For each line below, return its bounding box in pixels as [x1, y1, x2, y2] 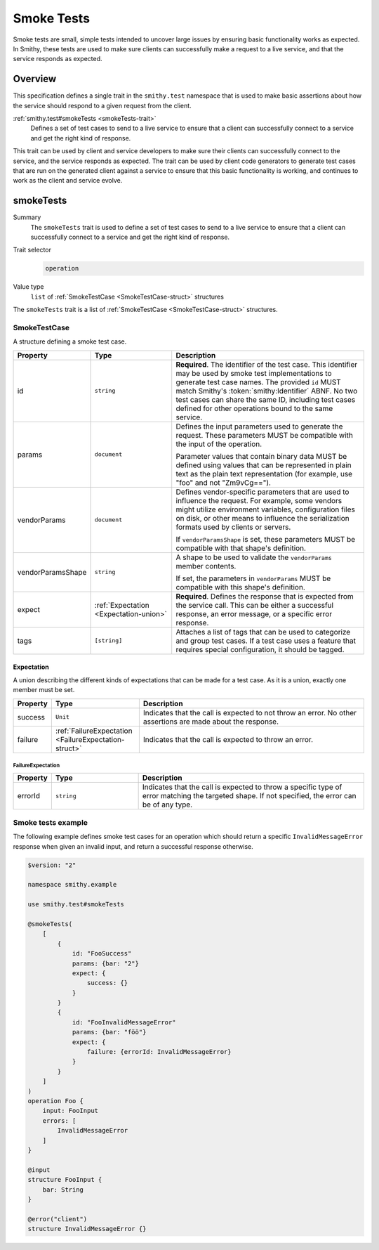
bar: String [42, 1185, 84, 1194]
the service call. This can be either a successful [175, 600, 333, 610]
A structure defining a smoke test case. [13, 337, 127, 346]
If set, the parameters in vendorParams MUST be [175, 573, 331, 583]
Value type [13, 282, 45, 291]
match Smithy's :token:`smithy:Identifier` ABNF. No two [175, 386, 358, 396]
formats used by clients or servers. [175, 522, 291, 532]
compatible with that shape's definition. [175, 543, 307, 553]
